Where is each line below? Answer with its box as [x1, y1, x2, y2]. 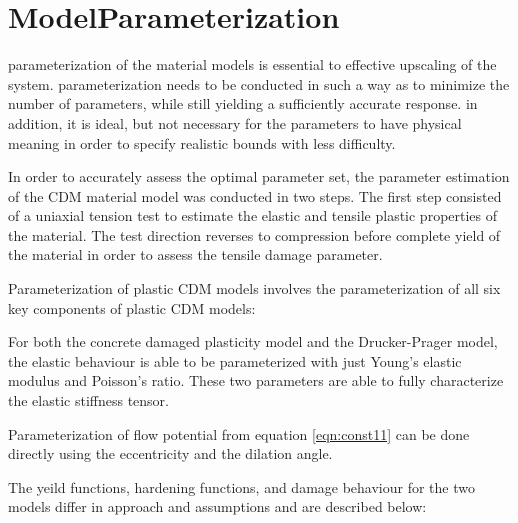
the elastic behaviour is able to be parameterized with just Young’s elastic [8, 350, 462, 371]
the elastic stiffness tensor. [8, 390, 169, 411]
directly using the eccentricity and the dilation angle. [8, 443, 333, 464]
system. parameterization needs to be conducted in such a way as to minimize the [8, 73, 510, 94]
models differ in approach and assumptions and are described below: [8, 496, 427, 517]
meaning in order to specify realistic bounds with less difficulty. [8, 132, 396, 153]
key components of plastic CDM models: [8, 297, 256, 318]
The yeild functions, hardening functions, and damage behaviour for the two [8, 476, 475, 497]
